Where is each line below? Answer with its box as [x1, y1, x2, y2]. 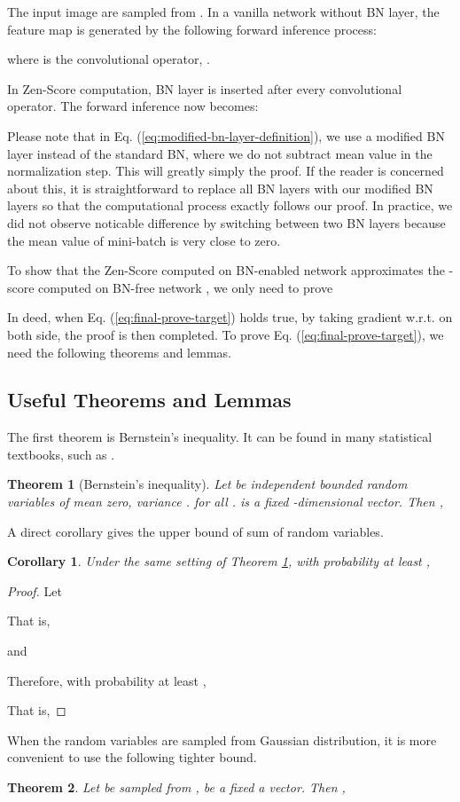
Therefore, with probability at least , [7, 671, 207, 689]
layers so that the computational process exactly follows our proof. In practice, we [7, 196, 453, 215]
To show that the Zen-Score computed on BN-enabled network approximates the [7, 261, 445, 279]
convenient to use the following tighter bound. [7, 748, 257, 767]
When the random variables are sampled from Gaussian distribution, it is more [7, 730, 437, 749]
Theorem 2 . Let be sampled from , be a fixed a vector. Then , [7, 778, 346, 797]
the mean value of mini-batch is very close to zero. [7, 231, 281, 249]
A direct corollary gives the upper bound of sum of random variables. [7, 522, 384, 540]
